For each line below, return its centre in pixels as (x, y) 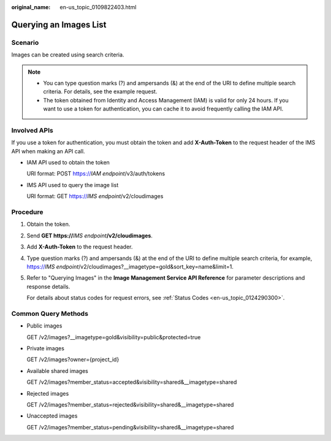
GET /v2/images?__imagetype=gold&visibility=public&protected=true (114, 337)
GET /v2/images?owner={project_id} (73, 359)
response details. (48, 286)
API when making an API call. (48, 151)
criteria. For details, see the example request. (100, 91)
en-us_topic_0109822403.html (98, 7)
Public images (44, 326)
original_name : (31, 7)
